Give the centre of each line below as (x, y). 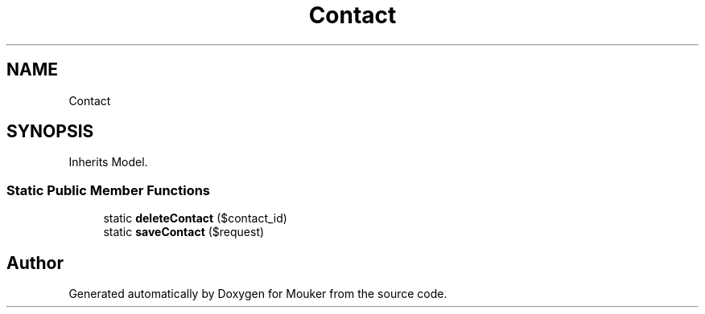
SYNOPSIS (50, 132)
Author (35, 263)
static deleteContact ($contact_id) (195, 218)
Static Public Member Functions (109, 190)
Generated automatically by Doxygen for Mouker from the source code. (258, 294)
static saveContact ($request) (184, 232)
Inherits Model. (108, 162)
